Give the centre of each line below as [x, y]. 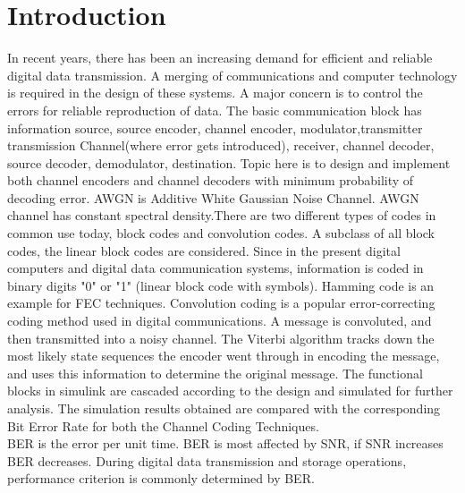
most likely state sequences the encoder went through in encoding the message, [224, 356]
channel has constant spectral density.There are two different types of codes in [222, 215]
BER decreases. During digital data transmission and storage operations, [207, 460]
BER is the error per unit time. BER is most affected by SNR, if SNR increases [225, 443]
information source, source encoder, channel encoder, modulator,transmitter [215, 127]
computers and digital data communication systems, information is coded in [216, 268]
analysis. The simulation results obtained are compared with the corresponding [224, 408]
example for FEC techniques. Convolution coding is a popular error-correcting [221, 303]
